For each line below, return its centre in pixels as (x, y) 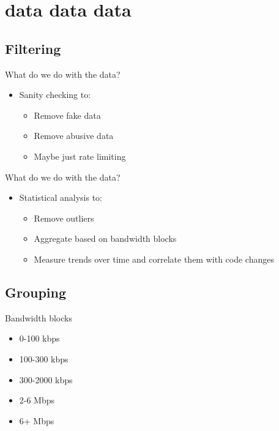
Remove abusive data (74, 136)
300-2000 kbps (46, 379)
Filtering (33, 48)
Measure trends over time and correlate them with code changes (154, 259)
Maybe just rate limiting (80, 156)
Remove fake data (67, 115)
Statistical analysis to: (61, 197)
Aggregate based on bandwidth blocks (105, 238)
